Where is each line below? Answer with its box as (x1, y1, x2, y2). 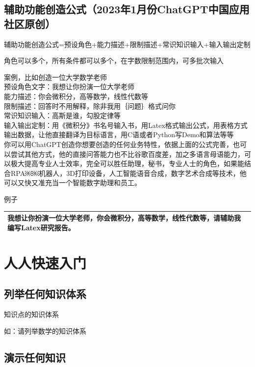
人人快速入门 (4, 252, 87, 272)
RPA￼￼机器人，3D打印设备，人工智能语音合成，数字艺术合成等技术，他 (10, 168, 247, 178)
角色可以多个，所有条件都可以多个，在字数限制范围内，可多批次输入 (4, 55, 224, 66)
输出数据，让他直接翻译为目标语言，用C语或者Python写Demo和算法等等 (4, 129, 234, 140)
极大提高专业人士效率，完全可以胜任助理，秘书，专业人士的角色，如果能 (10, 158, 244, 169)
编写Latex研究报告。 (7, 222, 75, 232)
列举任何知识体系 (4, 286, 86, 301)
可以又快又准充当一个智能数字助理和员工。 (4, 177, 141, 188)
